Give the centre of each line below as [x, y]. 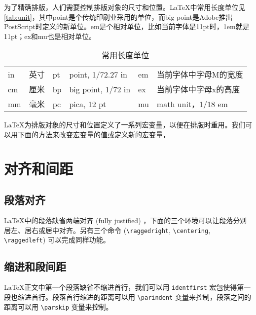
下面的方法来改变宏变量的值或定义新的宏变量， [93, 134]
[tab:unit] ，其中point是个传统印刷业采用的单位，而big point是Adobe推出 [118, 17]
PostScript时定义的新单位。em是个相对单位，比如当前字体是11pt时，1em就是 [127, 26]
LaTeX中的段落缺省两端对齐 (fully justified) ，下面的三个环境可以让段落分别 [126, 220]
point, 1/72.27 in [98, 74]
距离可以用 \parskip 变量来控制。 [58, 306]
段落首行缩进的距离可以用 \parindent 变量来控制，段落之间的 [151, 296]
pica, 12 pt [88, 104]
